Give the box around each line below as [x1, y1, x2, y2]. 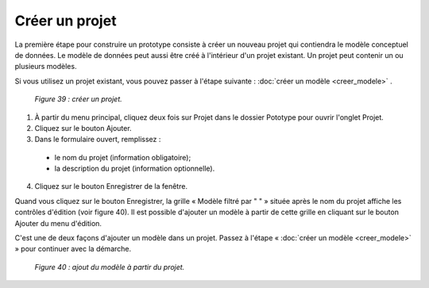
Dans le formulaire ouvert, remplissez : [34, 135, 161, 144]
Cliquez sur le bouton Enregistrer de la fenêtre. [34, 182, 188, 191]
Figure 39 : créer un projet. [34, 94, 122, 104]
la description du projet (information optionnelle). [54, 163, 215, 174]
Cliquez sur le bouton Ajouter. [34, 123, 132, 132]
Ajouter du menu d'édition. [14, 218, 102, 228]
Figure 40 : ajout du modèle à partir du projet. [34, 262, 185, 271]
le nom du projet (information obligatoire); [54, 152, 191, 162]
